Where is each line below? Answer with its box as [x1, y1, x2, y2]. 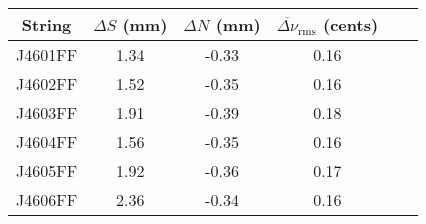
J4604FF [16, 130, 78, 153]
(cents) [323, 13, 379, 36]
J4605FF [16, 159, 78, 182]
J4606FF [16, 188, 78, 211]
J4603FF [16, 101, 78, 124]
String [21, 13, 72, 36]
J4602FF [16, 72, 78, 95]
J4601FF [16, 43, 78, 66]
